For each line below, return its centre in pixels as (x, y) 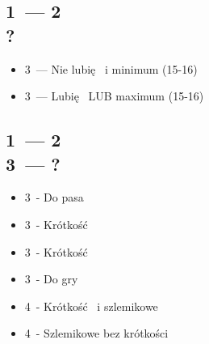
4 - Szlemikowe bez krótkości (96, 333)
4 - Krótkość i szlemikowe (91, 306)
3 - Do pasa (54, 197)
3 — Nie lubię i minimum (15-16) (111, 68)
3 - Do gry (51, 279)
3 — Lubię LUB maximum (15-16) (114, 96)
